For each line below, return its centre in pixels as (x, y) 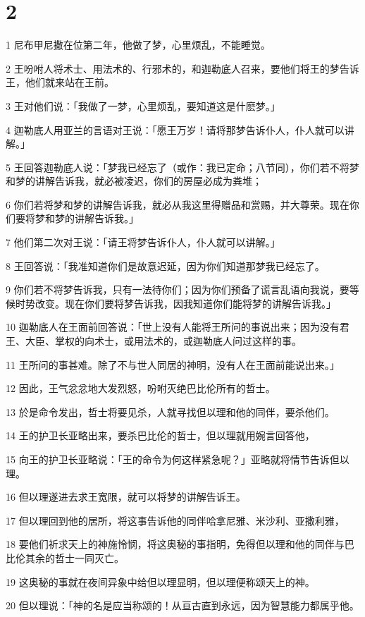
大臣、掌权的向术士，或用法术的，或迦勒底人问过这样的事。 (163, 341)
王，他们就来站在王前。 (60, 82)
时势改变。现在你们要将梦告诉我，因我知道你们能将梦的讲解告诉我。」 (175, 303)
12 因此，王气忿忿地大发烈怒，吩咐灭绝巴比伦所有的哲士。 (141, 388)
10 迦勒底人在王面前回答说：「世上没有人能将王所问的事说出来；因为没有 (173, 327)
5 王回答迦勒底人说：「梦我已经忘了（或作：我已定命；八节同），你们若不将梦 (182, 167)
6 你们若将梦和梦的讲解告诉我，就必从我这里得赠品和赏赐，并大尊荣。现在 (178, 204)
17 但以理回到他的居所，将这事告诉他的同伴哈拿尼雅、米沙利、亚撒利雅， (175, 520)
